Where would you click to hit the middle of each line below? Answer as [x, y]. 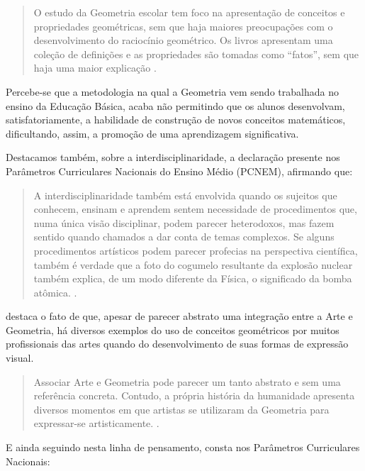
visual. [20, 358]
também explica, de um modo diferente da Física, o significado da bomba [193, 278]
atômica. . [55, 292]
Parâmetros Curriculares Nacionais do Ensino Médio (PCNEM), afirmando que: [179, 171]
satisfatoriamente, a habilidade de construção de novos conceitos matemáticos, [176, 120]
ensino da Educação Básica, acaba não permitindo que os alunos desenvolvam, [175, 105]
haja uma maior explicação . [95, 68]
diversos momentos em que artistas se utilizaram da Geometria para [181, 409]
